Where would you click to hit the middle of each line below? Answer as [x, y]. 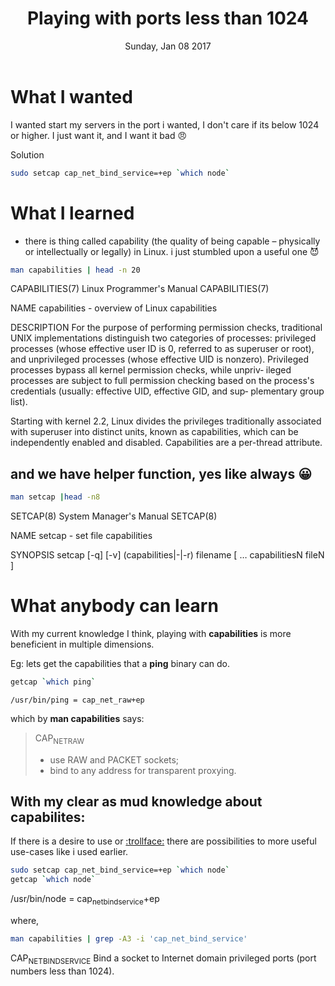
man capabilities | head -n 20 [75, 270]
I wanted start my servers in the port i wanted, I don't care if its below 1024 [165, 124]
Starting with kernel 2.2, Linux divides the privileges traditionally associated [166, 421]
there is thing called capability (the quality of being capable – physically [172, 241]
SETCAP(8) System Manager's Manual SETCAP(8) [114, 516]
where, [25, 921]
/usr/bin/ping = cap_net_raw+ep [77, 700]
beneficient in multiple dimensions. [82, 644]
